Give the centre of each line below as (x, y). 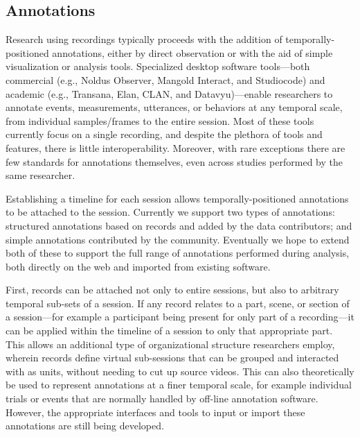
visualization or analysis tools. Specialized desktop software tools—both (158, 66)
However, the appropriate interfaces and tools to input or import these (155, 412)
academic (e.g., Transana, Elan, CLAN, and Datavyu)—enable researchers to (169, 93)
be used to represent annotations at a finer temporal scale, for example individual (179, 385)
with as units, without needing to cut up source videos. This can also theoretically (180, 371)
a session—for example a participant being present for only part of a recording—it (180, 317)
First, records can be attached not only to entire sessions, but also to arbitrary (172, 290)
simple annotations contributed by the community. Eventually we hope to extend (178, 239)
